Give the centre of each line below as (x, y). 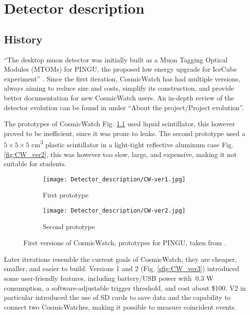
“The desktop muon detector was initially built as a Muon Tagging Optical (116, 59)
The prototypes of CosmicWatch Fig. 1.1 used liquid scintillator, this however (120, 124)
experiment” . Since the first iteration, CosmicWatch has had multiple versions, (122, 78)
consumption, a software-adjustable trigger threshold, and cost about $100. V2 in (125, 287)
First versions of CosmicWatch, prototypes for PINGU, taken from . (125, 243)
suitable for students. (35, 164)
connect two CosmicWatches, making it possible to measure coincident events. (120, 306)
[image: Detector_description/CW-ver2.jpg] (114, 211)
